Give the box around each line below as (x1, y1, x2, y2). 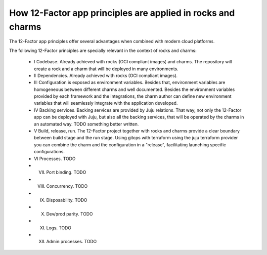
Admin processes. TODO (46, 239, 97, 245)
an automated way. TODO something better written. (34, 121, 139, 127)
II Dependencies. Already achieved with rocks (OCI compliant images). (34, 72, 178, 79)
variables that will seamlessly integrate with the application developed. (34, 100, 178, 106)
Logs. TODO (46, 225, 72, 231)
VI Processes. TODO (34, 156, 76, 162)
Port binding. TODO (46, 170, 87, 175)
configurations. (34, 149, 65, 155)
